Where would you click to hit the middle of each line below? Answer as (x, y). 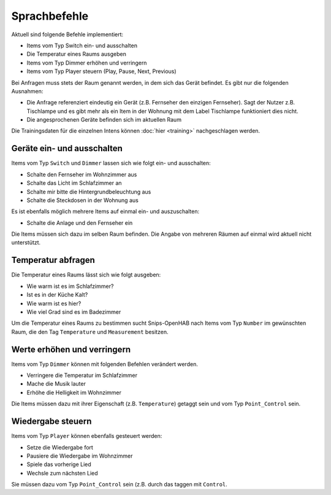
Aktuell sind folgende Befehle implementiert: (67, 34)
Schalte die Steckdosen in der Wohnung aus (83, 200)
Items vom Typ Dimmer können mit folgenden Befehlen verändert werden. (105, 364)
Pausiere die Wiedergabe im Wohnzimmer (80, 456)
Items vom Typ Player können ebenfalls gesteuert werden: (87, 436)
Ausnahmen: (27, 91)
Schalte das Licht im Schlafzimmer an (74, 183)
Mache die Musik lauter (56, 384)
